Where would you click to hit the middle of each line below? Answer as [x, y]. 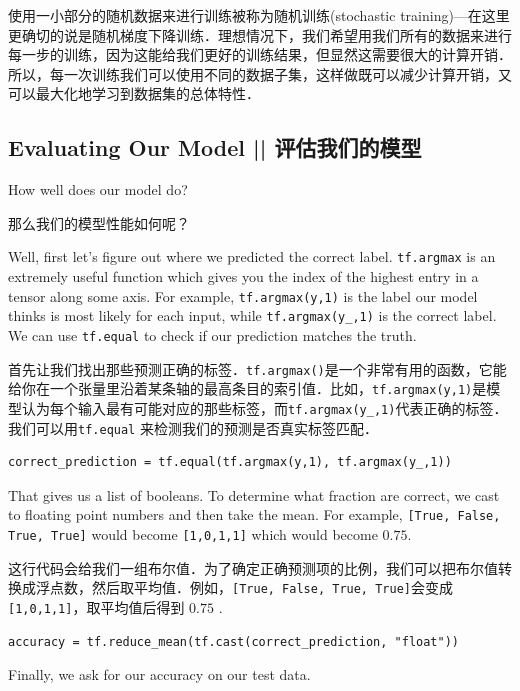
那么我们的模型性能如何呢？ [99, 222]
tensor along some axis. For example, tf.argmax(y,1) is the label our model [243, 295]
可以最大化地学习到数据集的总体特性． [134, 93]
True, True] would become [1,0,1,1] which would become [193, 534]
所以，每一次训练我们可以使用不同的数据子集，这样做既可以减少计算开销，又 [260, 73]
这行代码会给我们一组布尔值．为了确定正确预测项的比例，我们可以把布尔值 [253, 567]
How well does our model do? [98, 189]
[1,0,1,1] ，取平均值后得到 [96, 606]
